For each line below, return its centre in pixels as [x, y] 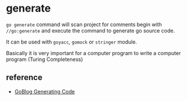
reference [24, 77]
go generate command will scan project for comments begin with [84, 24]
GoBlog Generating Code [45, 91]
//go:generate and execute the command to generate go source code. [91, 30]
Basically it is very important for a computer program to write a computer [93, 53]
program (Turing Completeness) [45, 59]
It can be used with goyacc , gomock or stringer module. [72, 42]
